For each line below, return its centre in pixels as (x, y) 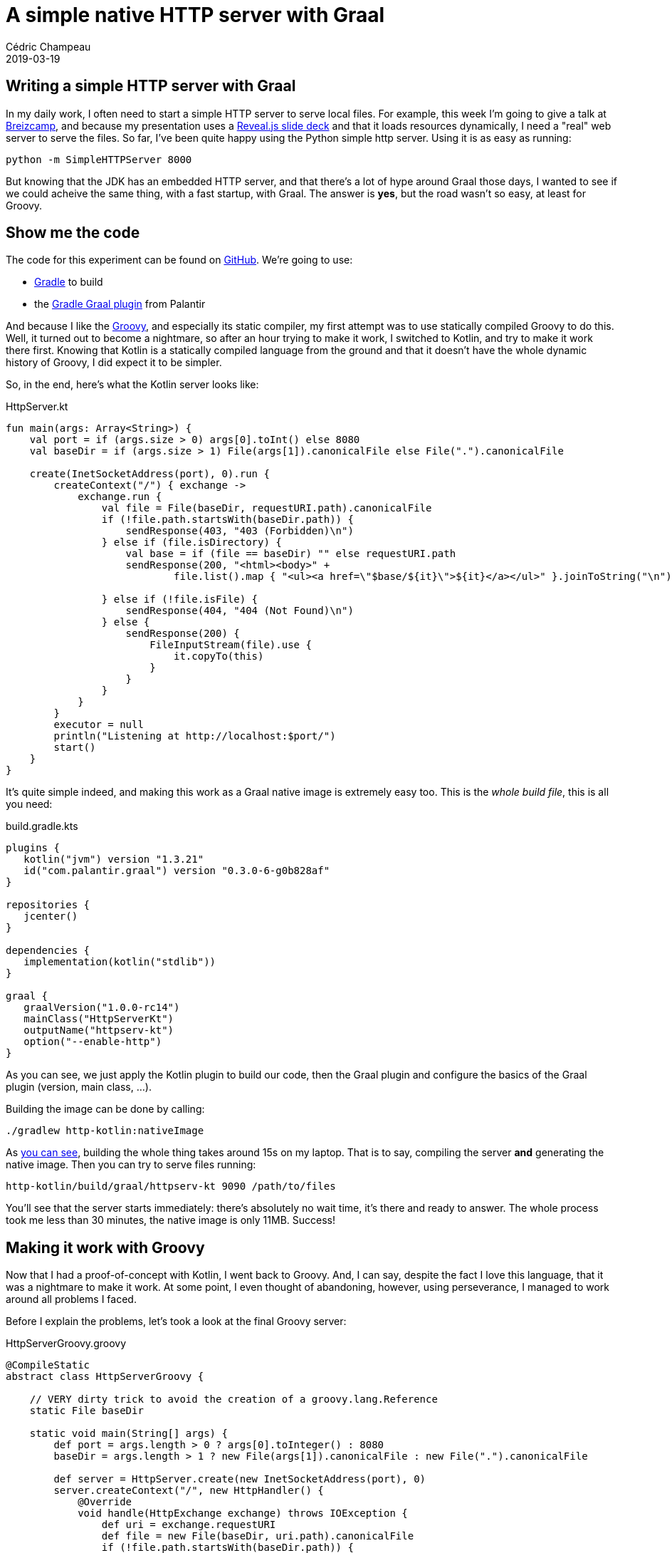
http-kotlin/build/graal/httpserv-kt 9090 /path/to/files (171, 1186)
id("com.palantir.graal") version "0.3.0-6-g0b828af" (177, 871)
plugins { (33, 848)
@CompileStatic (48, 1365)
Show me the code (73, 233)
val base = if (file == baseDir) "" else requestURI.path (291, 554)
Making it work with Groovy (105, 1247)
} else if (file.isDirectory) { (191, 542)
